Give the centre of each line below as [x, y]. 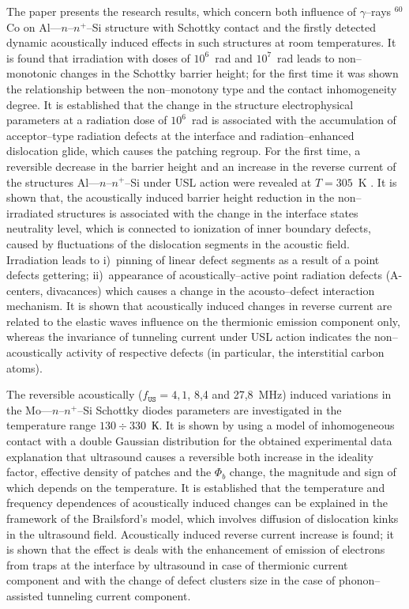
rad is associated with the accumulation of [294, 120]
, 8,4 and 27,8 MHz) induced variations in [289, 394]
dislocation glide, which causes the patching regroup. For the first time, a [184, 151]
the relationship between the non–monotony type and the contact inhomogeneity [202, 88]
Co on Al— [34, 26]
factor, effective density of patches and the [109, 472]
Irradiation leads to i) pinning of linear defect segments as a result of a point [193, 259]
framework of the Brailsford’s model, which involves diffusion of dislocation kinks [203, 518]
